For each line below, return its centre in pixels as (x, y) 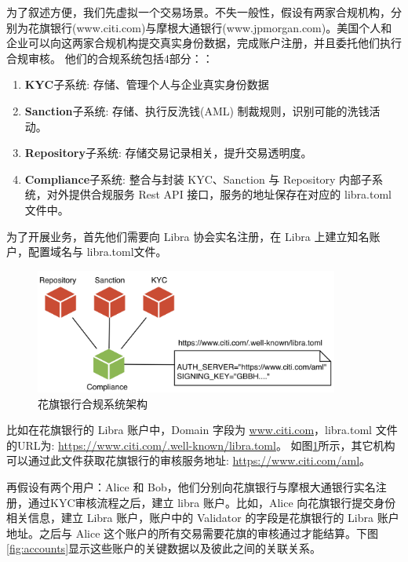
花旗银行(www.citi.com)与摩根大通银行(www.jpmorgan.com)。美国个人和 (210, 27)
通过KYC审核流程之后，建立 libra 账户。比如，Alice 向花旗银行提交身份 (212, 502)
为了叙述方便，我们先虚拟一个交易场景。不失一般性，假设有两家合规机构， (199, 12)
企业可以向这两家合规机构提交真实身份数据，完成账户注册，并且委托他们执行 (204, 43)
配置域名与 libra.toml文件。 (97, 252)
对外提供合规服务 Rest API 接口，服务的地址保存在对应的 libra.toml (219, 194)
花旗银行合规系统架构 (93, 403)
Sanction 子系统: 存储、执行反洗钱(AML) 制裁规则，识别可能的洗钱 (197, 110)
